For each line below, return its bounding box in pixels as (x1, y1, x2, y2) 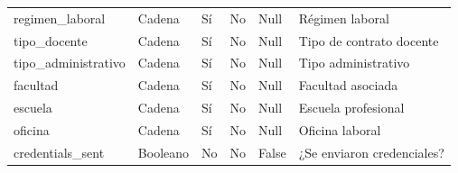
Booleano (137, 142, 190, 161)
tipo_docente (14, 31, 88, 50)
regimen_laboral (14, 8, 106, 27)
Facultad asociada (298, 76, 398, 95)
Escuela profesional (298, 98, 405, 117)
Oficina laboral (298, 120, 381, 139)
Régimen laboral (298, 8, 389, 27)
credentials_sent (14, 142, 105, 161)
